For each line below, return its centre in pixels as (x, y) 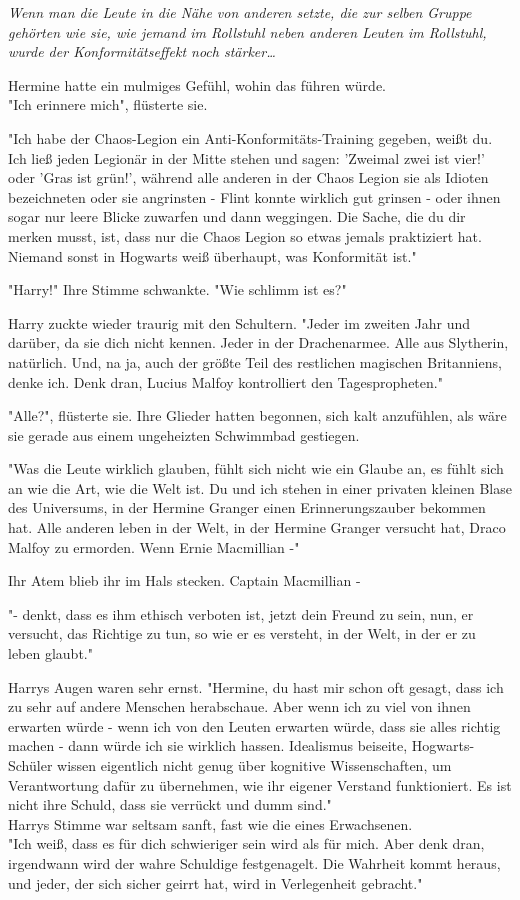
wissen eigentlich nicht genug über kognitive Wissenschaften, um (254, 765)
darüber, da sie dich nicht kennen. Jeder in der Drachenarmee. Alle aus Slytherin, (258, 342)
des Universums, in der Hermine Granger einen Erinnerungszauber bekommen (247, 507)
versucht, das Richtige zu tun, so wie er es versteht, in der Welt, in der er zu (242, 633)
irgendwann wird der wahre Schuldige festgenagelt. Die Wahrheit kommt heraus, (254, 862)
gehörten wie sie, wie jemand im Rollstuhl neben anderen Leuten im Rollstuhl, (247, 31)
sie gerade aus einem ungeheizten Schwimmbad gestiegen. (184, 434)
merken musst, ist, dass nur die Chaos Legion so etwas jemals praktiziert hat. (245, 235)
